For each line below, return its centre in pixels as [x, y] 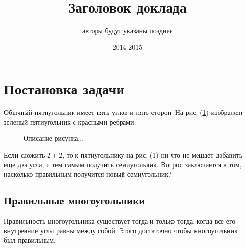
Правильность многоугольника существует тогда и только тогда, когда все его [120, 221]
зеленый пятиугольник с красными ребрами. [70, 122]
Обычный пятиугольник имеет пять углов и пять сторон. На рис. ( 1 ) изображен [123, 112]
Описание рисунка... [54, 138]
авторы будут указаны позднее [127, 31]
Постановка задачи [64, 89]
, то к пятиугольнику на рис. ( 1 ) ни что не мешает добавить [152, 155]
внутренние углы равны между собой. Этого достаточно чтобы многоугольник [121, 230]
